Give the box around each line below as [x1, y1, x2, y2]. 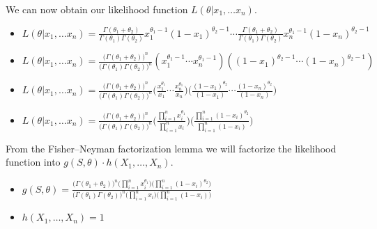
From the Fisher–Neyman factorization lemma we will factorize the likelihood [6, 141, 337, 155]
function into [6, 155, 61, 169]
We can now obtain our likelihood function [6, 2, 188, 16]
